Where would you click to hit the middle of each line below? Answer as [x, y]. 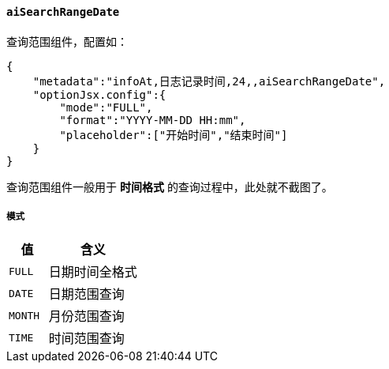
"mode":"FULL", [106, 107]
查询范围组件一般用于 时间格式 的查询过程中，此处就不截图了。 [170, 186]
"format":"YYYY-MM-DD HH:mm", [153, 120]
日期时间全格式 [93, 272]
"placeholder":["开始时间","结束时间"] [174, 135]
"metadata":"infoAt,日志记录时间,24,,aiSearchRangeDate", [209, 81]
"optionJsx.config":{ [99, 94]
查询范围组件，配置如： [67, 41]
